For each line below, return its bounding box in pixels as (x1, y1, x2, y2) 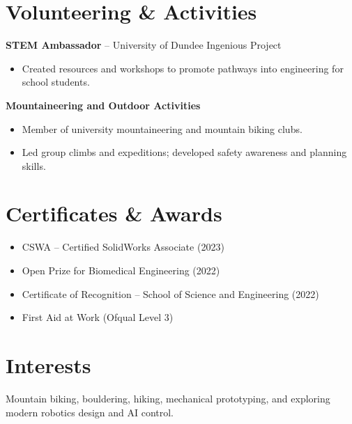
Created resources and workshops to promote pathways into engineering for (22, 61, 344, 75)
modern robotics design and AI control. (6, 405, 174, 419)
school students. (22, 74, 90, 89)
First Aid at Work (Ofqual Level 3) (22, 310, 174, 324)
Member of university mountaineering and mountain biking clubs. (22, 121, 303, 136)
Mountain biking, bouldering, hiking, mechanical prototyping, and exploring (6, 391, 330, 405)
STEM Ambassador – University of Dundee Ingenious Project (6, 38, 282, 52)
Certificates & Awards (6, 199, 222, 228)
